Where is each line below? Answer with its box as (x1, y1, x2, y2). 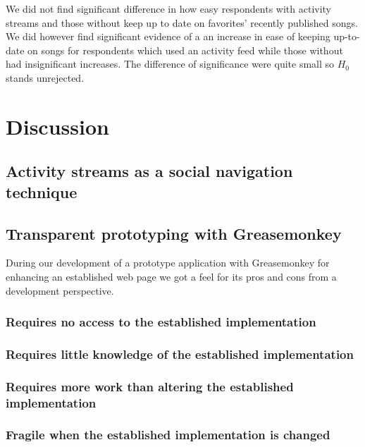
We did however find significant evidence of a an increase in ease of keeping (6, 29, 330, 44)
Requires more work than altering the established (6, 377, 294, 395)
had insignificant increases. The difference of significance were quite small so (6, 56, 335, 71)
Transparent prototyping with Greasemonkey (6, 222, 342, 244)
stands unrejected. (6, 70, 85, 85)
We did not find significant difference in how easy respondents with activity (6, 1, 332, 16)
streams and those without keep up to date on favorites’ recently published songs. (6, 15, 358, 30)
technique (6, 180, 78, 202)
